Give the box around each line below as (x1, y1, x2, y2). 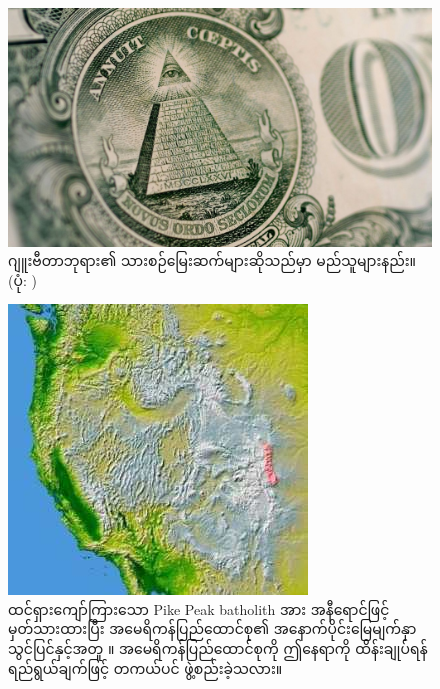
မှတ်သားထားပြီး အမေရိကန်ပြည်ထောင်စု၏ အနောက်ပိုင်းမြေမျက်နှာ (8, 618, 417, 639)
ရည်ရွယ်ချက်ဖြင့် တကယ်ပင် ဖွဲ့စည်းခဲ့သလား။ (8, 657, 283, 678)
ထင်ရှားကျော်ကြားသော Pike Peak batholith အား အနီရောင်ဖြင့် (8, 598, 390, 619)
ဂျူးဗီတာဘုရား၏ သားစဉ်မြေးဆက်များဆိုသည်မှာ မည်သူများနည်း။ (8, 250, 417, 271)
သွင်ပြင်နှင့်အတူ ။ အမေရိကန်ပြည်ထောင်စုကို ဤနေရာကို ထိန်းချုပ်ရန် (8, 638, 428, 659)
